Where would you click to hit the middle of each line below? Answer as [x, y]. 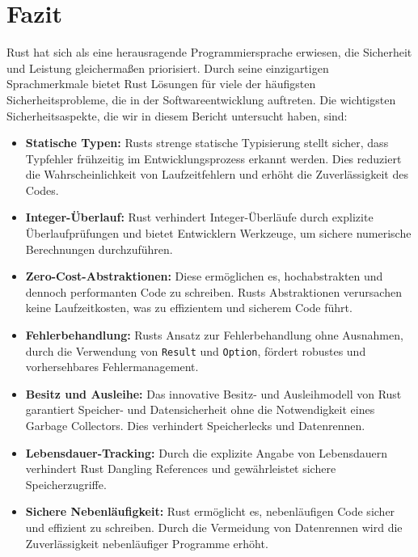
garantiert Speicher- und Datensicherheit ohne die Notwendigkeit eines [200, 409]
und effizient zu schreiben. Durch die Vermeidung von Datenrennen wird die [214, 527]
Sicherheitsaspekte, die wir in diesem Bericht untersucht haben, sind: [177, 115]
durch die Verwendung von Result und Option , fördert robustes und [196, 350]
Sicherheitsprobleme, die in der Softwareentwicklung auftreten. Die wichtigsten [201, 99]
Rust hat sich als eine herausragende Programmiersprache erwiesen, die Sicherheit [209, 52]
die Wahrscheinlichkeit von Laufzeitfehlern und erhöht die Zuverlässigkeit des [217, 174]
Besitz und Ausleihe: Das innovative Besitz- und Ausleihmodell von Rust [213, 393]
